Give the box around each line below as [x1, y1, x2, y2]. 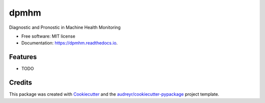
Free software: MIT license [21, 33, 76, 39]
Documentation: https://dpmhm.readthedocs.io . [21, 40, 118, 46]
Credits [9, 79, 32, 87]
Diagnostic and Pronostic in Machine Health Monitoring [9, 24, 121, 30]
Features [9, 53, 37, 61]
